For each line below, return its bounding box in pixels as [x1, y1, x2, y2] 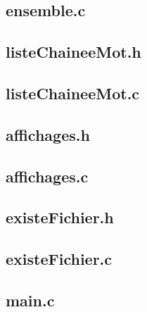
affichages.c [6, 165, 89, 187]
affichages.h [6, 123, 90, 145]
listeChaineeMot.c [6, 82, 140, 104]
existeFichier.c [6, 248, 113, 270]
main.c [6, 289, 55, 311]
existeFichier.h [6, 206, 114, 228]
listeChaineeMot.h [6, 41, 141, 63]
